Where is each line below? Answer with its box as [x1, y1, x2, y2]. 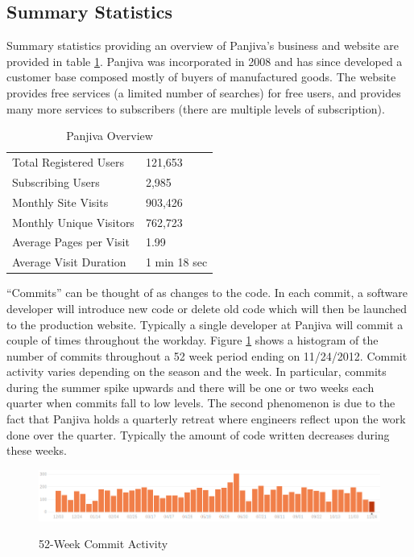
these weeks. [6, 442, 67, 459]
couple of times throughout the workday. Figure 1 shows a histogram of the [6, 332, 379, 349]
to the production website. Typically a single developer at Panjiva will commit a [6, 316, 404, 332]
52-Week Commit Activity [39, 535, 168, 552]
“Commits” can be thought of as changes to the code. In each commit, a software [6, 284, 408, 301]
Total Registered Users [12, 154, 124, 171]
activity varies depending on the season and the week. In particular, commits [6, 363, 387, 380]
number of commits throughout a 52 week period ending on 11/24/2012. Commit [6, 347, 408, 364]
